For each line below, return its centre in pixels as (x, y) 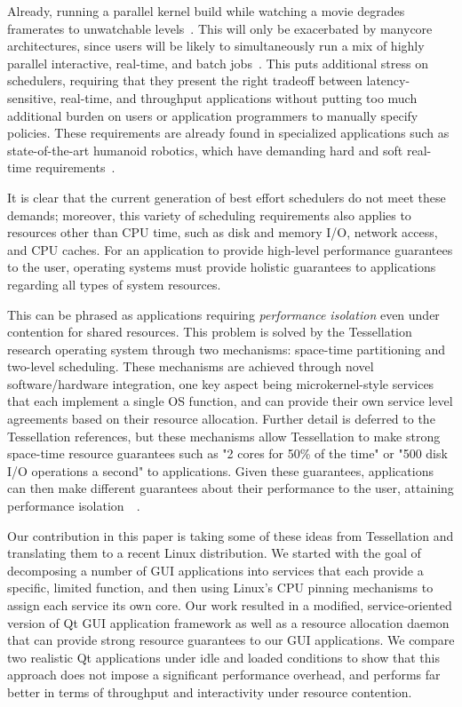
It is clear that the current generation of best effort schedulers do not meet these (227, 197)
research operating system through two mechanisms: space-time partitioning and (226, 349)
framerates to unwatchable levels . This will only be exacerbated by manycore (220, 28)
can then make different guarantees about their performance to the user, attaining (231, 488)
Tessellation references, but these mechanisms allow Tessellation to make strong (224, 436)
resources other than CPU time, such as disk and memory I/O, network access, (223, 232)
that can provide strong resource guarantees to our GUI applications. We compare (231, 640)
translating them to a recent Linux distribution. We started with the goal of (214, 553)
